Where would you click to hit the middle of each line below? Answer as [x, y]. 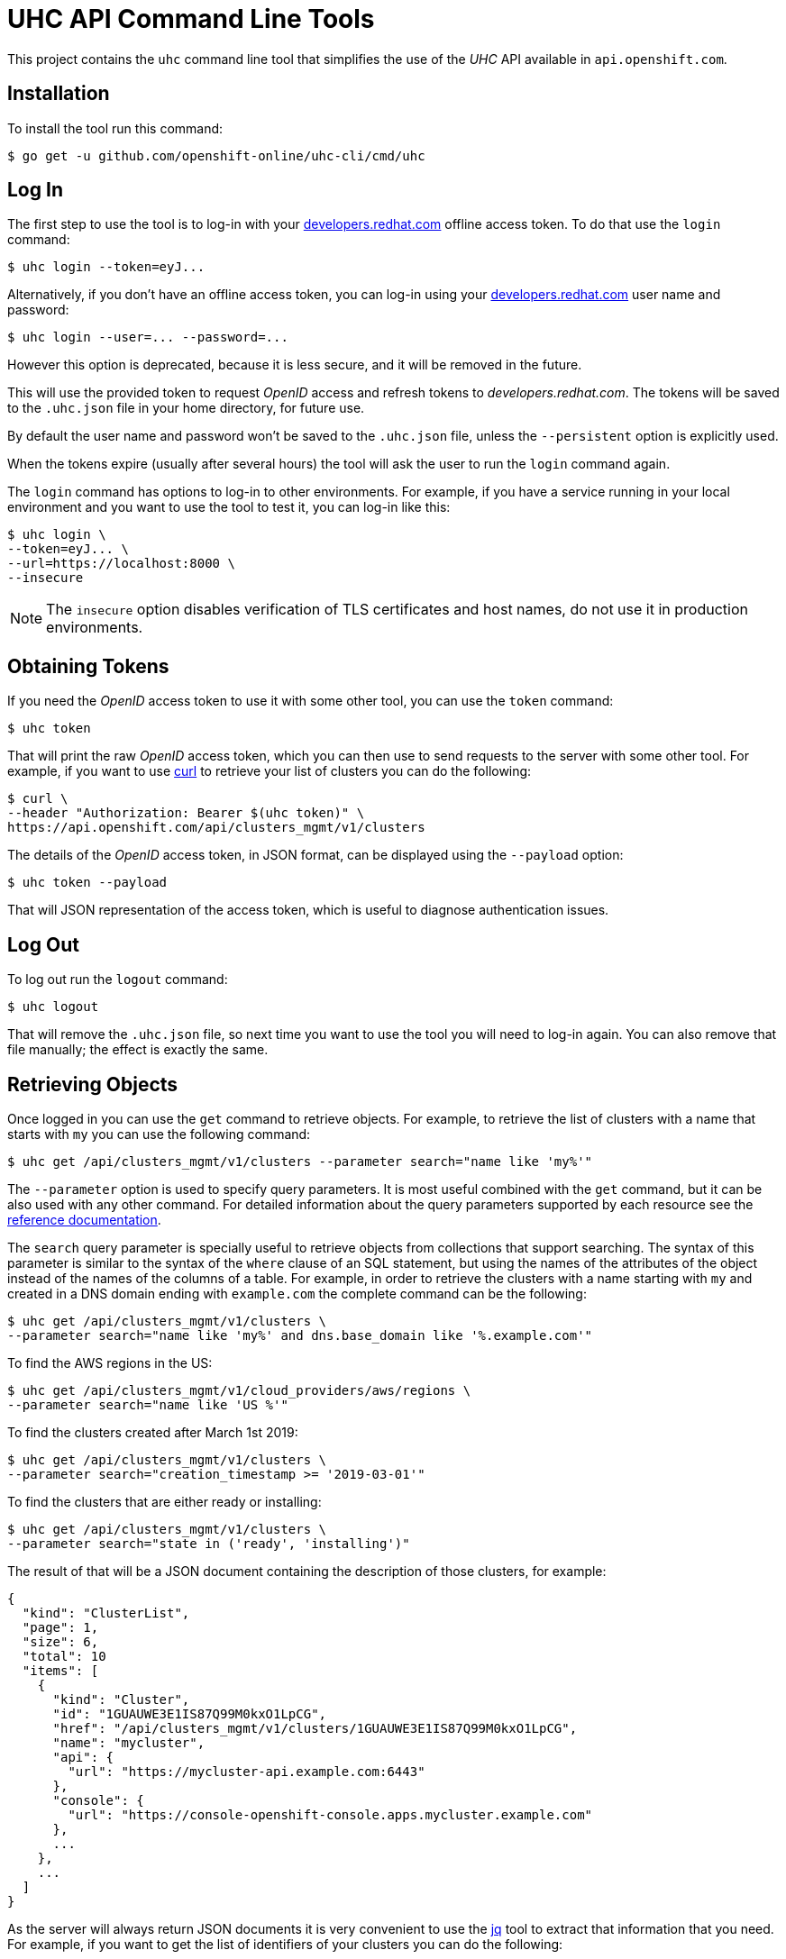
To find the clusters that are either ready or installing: [165, 1501]
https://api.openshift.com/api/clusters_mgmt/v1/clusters [216, 828]
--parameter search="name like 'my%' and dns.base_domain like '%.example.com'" [300, 1335]
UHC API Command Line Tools [191, 19]
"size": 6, [60, 1641]
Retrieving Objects [93, 1084]
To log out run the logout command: [118, 979]
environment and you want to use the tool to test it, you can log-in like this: [229, 507]
